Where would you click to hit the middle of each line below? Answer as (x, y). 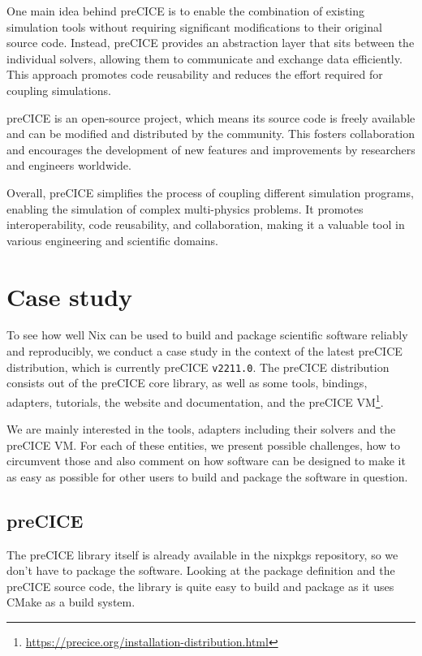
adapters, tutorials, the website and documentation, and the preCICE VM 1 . (195, 400)
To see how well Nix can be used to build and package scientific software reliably (207, 335)
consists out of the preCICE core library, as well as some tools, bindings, (187, 383)
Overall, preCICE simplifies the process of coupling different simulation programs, (210, 192)
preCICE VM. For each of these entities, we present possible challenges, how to (204, 445)
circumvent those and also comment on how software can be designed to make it (206, 461)
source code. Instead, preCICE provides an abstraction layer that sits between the (211, 43)
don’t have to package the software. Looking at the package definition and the (201, 570)
